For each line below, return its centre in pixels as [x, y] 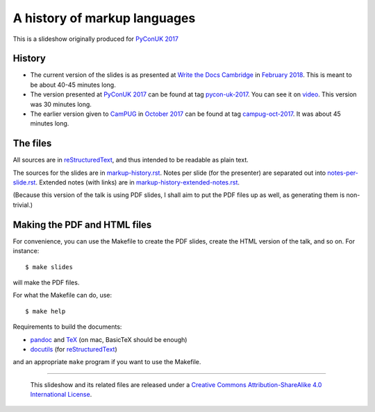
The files [32, 143]
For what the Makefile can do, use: [62, 295]
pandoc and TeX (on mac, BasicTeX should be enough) [109, 339]
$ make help [45, 311]
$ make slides [49, 267]
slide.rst [24, 182]
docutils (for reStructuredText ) [74, 349]
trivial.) [23, 205]
